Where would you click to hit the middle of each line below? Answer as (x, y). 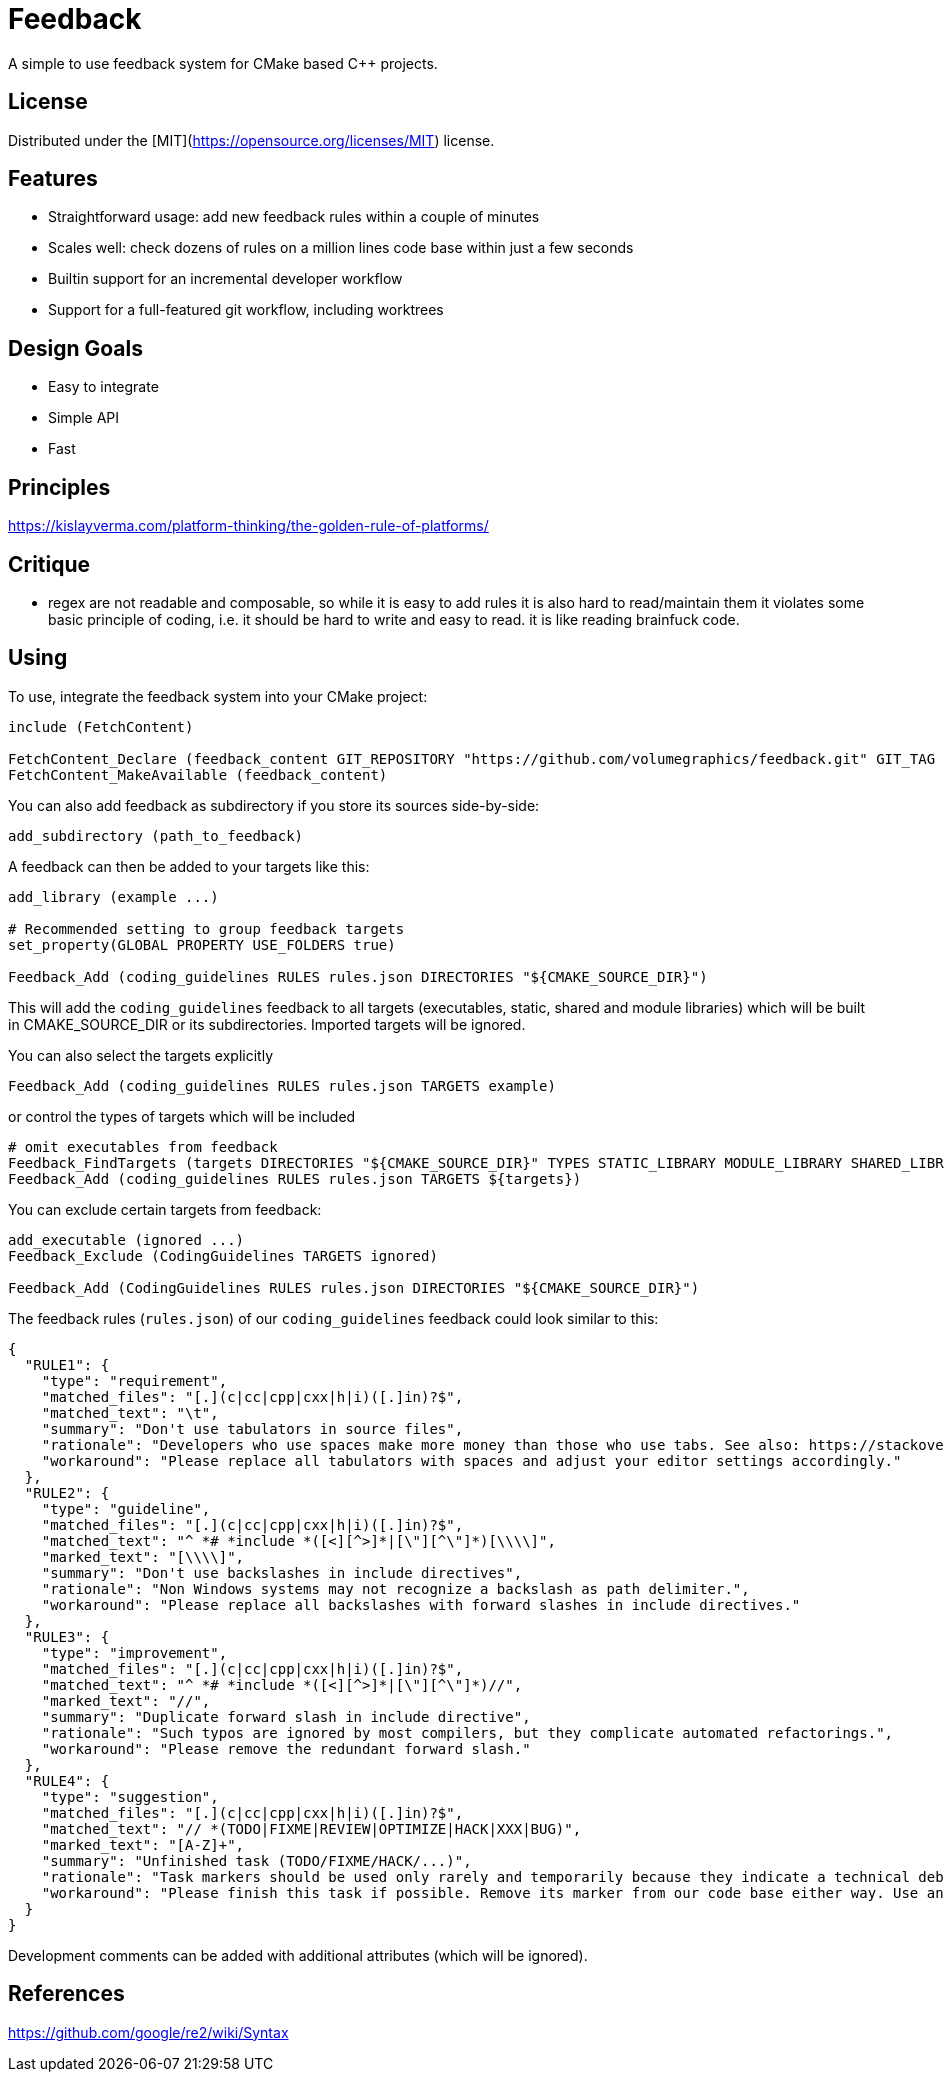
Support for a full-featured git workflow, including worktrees (246, 310)
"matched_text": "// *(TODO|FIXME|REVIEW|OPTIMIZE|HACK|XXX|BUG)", (311, 1828)
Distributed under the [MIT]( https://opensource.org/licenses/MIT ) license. (251, 140)
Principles (59, 487)
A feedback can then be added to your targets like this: (189, 866)
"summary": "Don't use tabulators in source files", (252, 1428)
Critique (49, 564)
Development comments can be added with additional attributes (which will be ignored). (298, 1955)
